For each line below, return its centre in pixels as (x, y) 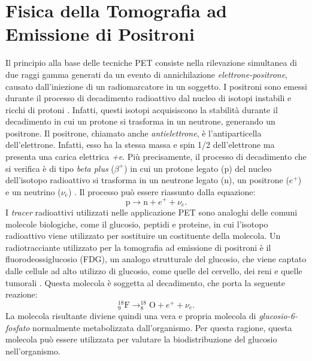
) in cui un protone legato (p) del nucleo (198, 168)
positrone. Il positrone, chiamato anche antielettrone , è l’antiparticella (134, 133)
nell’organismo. (33, 351)
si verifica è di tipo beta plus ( (60, 168)
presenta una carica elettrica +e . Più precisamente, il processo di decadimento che (156, 157)
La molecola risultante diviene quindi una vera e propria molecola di (131, 315)
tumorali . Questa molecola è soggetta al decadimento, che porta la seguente (145, 282)
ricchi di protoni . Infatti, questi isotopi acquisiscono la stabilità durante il (142, 109)
